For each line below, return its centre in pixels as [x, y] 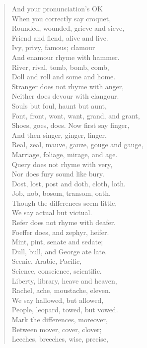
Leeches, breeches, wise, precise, [60, 339]
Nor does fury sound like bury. [58, 174]
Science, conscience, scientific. [57, 271]
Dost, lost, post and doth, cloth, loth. [69, 183]
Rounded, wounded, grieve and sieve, [68, 28]
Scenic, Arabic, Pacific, [47, 261]
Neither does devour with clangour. [65, 96]
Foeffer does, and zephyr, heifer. [60, 232]
